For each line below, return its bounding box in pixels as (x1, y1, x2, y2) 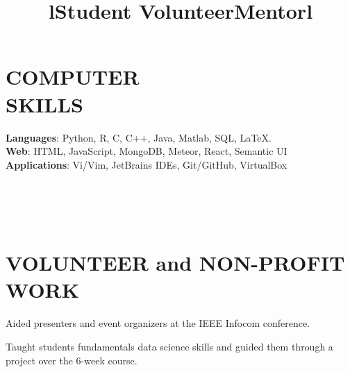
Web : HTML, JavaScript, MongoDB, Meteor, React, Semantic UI (6, 144, 287, 158)
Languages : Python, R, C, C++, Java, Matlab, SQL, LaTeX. (6, 130, 272, 144)
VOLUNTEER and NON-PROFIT (6, 248, 345, 277)
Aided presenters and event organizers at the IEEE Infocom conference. (6, 316, 310, 330)
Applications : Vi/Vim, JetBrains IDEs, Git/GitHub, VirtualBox (6, 157, 287, 171)
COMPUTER (6, 62, 140, 91)
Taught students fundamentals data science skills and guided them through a (6, 339, 333, 353)
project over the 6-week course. (6, 353, 137, 367)
